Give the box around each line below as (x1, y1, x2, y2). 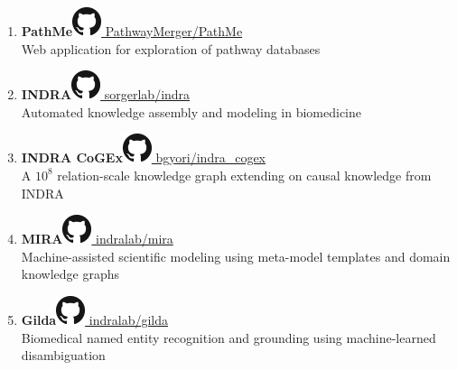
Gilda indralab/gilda (21, 310, 169, 328)
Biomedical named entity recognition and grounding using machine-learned (21, 328, 436, 347)
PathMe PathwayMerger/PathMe (21, 22, 243, 40)
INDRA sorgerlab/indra (21, 85, 191, 104)
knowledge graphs (21, 264, 120, 283)
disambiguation (21, 346, 106, 365)
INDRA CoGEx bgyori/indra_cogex (21, 148, 266, 167)
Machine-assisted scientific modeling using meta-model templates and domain (21, 246, 451, 265)
